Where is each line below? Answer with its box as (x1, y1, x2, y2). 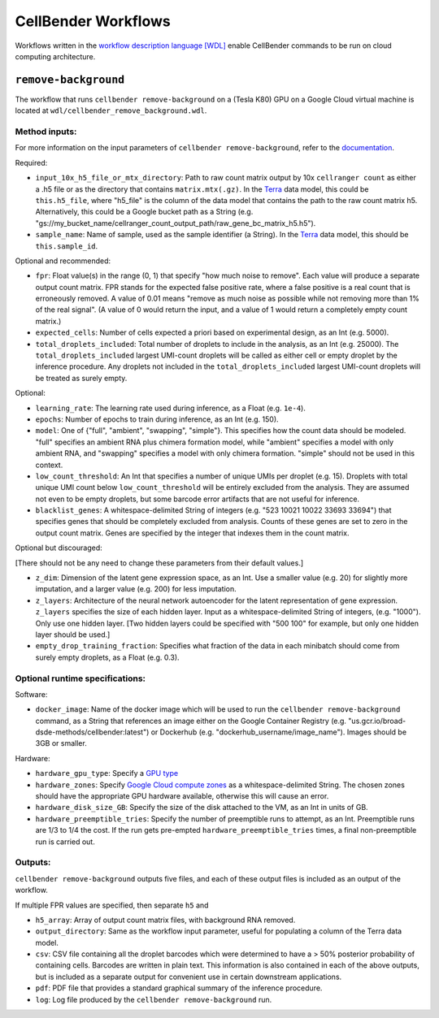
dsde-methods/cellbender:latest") (35, 727, 150, 737)
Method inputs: (15, 126, 77, 137)
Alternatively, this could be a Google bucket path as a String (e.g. (35, 207, 254, 217)
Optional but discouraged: (15, 543, 102, 552)
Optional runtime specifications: (15, 673, 146, 684)
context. (35, 460, 63, 470)
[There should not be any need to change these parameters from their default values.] (15, 557, 304, 568)
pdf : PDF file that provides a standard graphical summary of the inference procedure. (35, 983, 323, 993)
